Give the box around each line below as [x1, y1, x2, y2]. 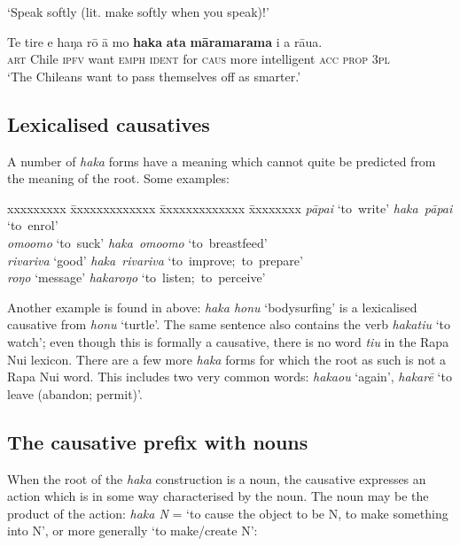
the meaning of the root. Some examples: [7, 169, 230, 188]
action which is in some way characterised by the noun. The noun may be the [7, 487, 429, 505]
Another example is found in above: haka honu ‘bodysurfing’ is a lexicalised [7, 297, 417, 316]
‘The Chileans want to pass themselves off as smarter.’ [7, 66, 301, 85]
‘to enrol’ [7, 216, 58, 235]
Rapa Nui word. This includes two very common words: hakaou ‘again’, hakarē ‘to [7, 367, 452, 386]
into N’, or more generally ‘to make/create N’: [7, 521, 258, 540]
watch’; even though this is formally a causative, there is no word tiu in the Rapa [7, 332, 449, 350]
